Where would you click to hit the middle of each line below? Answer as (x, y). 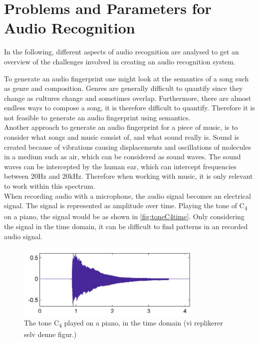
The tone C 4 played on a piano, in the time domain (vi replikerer (124, 324)
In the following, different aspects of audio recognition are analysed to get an (122, 52)
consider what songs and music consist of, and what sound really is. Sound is (122, 137)
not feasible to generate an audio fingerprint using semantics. (97, 117)
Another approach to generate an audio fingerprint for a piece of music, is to (121, 127)
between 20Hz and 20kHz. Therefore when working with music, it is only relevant (129, 176)
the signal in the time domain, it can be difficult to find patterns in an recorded (126, 226)
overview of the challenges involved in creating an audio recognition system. (120, 61)
